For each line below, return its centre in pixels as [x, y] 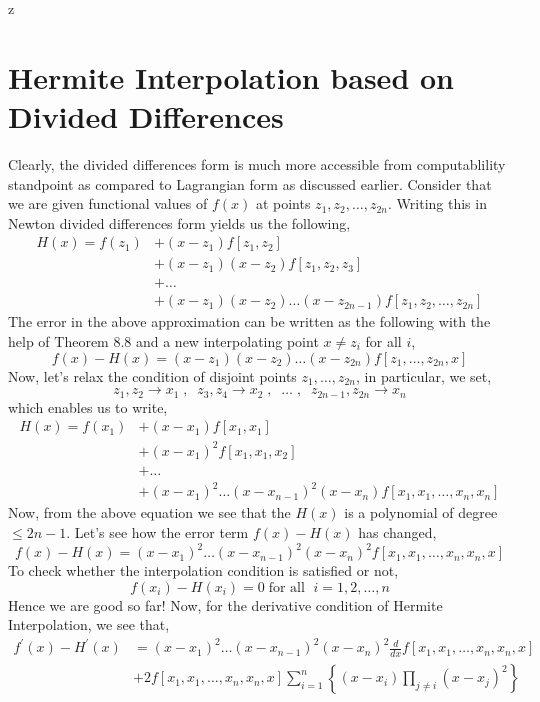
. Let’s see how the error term [157, 531]
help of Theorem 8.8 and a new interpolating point [163, 341]
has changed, [397, 531]
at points [283, 203]
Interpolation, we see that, [89, 624]
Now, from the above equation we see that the [149, 512]
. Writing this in [437, 203]
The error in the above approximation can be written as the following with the [249, 321]
